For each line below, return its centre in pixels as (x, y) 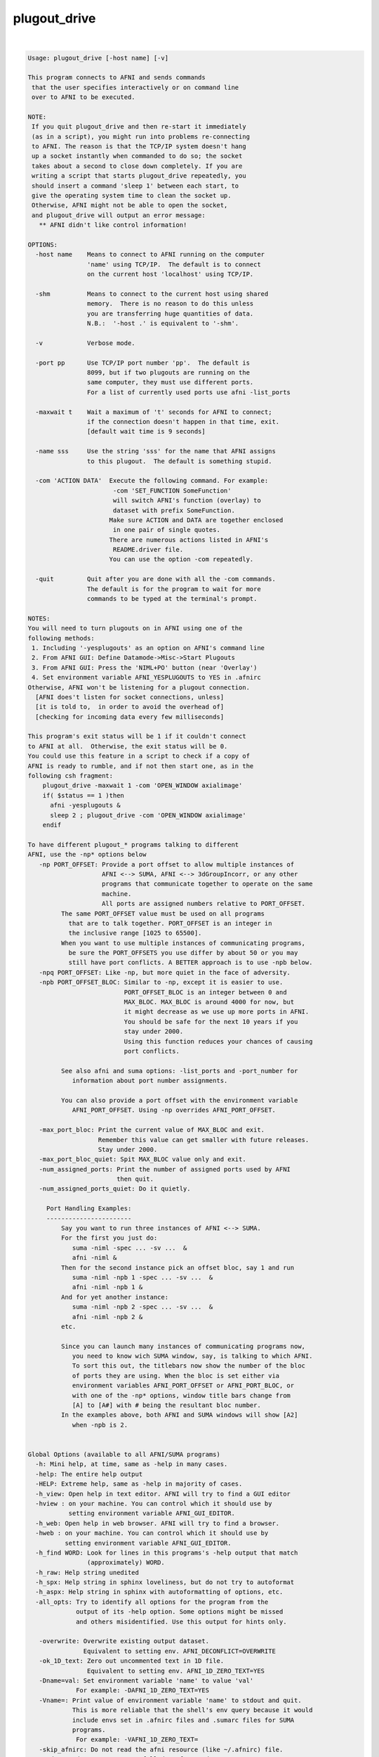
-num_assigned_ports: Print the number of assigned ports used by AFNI (165, 1169)
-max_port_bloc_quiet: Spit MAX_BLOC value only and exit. (142, 1159)
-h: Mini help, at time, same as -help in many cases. (132, 1464)
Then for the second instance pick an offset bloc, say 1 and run (178, 1267)
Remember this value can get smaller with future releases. (204, 1140)
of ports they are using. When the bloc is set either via (176, 1375)
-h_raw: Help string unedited (87, 1572)
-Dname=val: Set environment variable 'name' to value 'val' (146, 1680)
